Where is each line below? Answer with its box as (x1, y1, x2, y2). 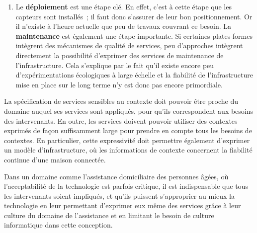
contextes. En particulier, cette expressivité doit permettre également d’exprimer (4, 135, 250, 145)
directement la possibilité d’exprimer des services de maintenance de (15, 50, 224, 60)
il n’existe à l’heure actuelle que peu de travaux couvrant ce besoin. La (15, 21, 232, 31)
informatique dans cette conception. (4, 220, 113, 230)
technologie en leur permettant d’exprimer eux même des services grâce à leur (4, 200, 241, 211)
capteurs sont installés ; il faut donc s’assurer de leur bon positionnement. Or (15, 11, 253, 21)
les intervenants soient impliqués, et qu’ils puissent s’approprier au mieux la (4, 190, 235, 201)
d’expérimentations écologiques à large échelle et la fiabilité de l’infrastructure (15, 70, 253, 80)
